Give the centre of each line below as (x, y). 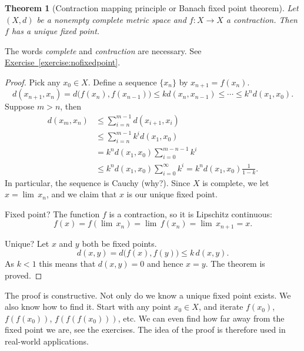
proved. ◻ (24, 275)
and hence (165, 264)
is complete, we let (236, 182)
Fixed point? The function (52, 213)
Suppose (20, 106)
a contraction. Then (262, 19)
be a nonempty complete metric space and (111, 19)
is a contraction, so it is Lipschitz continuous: (191, 213)
